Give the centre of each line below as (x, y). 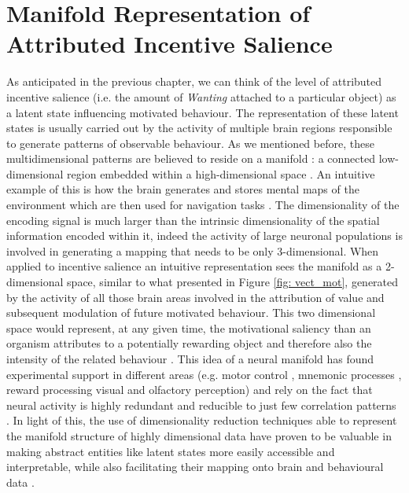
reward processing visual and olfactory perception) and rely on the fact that (190, 390)
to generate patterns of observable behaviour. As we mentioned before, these (190, 143)
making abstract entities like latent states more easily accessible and (171, 451)
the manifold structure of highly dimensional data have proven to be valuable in (199, 435)
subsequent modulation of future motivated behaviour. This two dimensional (191, 313)
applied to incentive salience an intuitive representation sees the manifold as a (194, 266)
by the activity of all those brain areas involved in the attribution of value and (195, 297)
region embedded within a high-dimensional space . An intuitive (221, 173)
